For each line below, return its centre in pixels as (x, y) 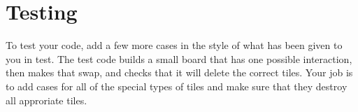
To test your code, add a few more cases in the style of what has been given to (174, 45)
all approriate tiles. (46, 100)
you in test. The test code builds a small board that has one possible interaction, (179, 58)
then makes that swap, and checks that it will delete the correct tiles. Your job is (179, 72)
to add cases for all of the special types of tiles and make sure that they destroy (177, 86)
